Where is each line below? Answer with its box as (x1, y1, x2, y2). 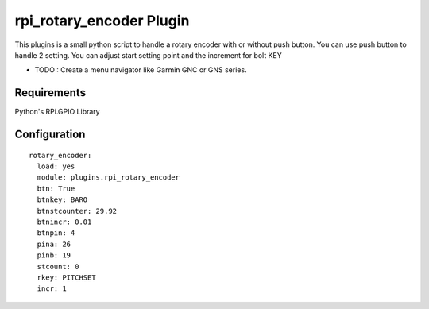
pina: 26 (37, 239, 71, 249)
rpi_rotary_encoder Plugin (14, 12, 190, 29)
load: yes (37, 162, 75, 171)
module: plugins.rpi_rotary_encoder (37, 173, 180, 182)
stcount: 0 (37, 262, 79, 271)
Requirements (14, 86, 87, 99)
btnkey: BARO (37, 195, 88, 204)
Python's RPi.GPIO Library (14, 107, 100, 117)
